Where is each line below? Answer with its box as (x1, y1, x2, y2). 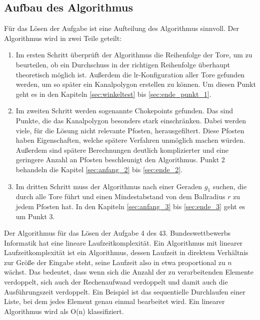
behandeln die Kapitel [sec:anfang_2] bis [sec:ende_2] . (15, 164, 182, 174)
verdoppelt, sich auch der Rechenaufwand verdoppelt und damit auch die (4, 277, 228, 287)
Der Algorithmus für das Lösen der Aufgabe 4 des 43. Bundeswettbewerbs (4, 228, 231, 238)
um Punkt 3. (15, 211, 55, 221)
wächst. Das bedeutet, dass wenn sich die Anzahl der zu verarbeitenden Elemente (4, 267, 254, 277)
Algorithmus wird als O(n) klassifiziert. (4, 306, 124, 316)
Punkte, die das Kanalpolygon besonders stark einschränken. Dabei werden (15, 115, 246, 125)
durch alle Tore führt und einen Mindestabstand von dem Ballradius (15, 191, 225, 202)
